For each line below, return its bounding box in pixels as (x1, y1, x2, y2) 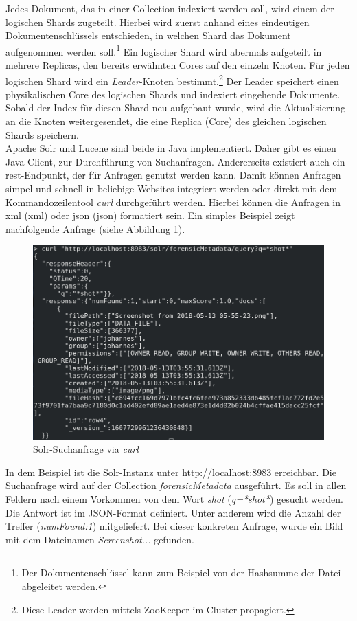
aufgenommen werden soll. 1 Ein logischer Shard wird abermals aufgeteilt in (5, 42, 322, 58)
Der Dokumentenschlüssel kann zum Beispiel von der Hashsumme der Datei (21, 565, 341, 580)
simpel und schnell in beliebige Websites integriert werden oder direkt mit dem (5, 181, 338, 196)
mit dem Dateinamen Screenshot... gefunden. (5, 532, 194, 546)
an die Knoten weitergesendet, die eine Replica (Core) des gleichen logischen (5, 114, 327, 128)
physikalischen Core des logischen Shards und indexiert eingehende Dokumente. (5, 87, 341, 101)
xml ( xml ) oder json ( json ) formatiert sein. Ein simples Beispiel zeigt (5, 208, 295, 223)
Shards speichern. (5, 127, 79, 142)
